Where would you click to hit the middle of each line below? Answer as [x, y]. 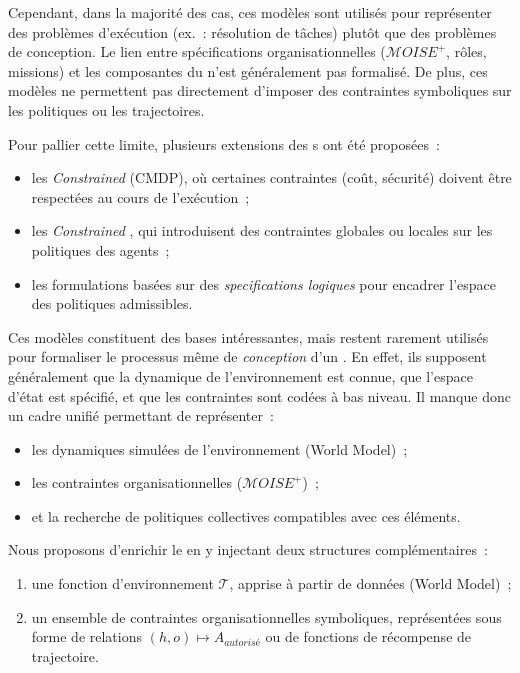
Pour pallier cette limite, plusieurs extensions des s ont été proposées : [224, 143]
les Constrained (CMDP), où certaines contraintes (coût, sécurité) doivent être [271, 177]
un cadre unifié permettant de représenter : [141, 415]
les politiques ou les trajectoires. [106, 109]
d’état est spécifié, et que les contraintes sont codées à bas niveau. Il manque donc [259, 395]
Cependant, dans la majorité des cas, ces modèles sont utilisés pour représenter [250, 12]
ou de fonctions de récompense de [368, 636]
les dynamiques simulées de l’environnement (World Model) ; [219, 448]
